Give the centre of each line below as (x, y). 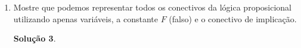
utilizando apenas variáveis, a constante (86, 18)
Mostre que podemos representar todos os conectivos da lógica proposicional (153, 7)
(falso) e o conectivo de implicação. (233, 18)
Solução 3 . (35, 38)
